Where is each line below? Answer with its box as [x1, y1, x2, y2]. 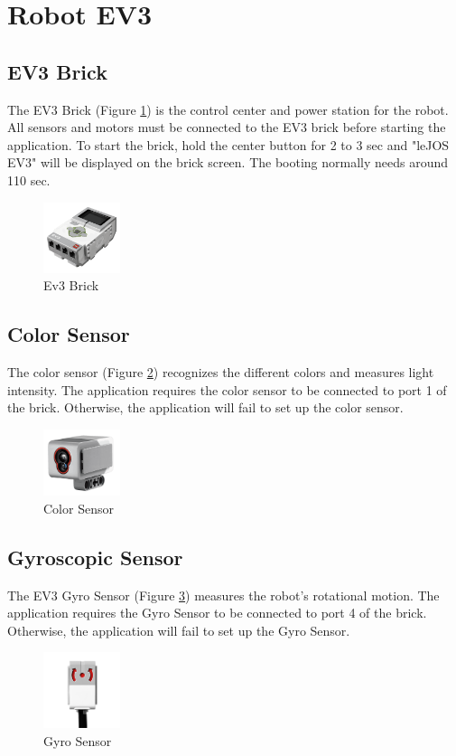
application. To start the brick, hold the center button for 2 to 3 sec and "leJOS [7, 135, 450, 154]
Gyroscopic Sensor [7, 543, 183, 571]
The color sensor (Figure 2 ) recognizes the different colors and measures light [7, 362, 434, 381]
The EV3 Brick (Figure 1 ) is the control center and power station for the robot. [7, 99, 449, 118]
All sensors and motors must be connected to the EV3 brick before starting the [7, 118, 446, 137]
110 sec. [7, 170, 51, 189]
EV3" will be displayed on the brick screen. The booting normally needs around [7, 153, 449, 172]
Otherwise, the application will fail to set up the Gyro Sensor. [7, 620, 350, 639]
